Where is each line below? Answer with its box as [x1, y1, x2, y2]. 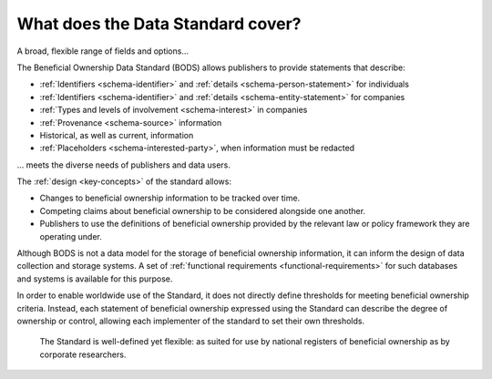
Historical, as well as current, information [39, 129, 194, 140]
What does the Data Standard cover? [16, 14, 302, 34]
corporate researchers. [39, 349, 127, 360]
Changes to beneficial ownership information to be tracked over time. [39, 192, 301, 204]
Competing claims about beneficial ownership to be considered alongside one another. [39, 205, 366, 216]
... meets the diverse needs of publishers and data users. [16, 159, 231, 170]
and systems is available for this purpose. [16, 273, 173, 284]
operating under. [39, 230, 102, 241]
